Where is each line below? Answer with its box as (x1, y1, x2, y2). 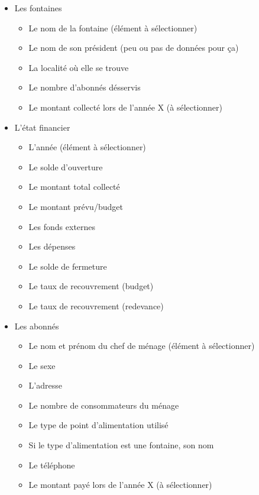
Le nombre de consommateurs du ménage (28, 399, 179, 411)
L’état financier (14, 121, 70, 133)
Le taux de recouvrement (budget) (28, 280, 154, 292)
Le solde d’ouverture (28, 160, 103, 173)
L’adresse (28, 379, 62, 392)
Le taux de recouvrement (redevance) (28, 299, 164, 312)
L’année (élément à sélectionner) (28, 141, 146, 153)
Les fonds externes (28, 220, 96, 232)
